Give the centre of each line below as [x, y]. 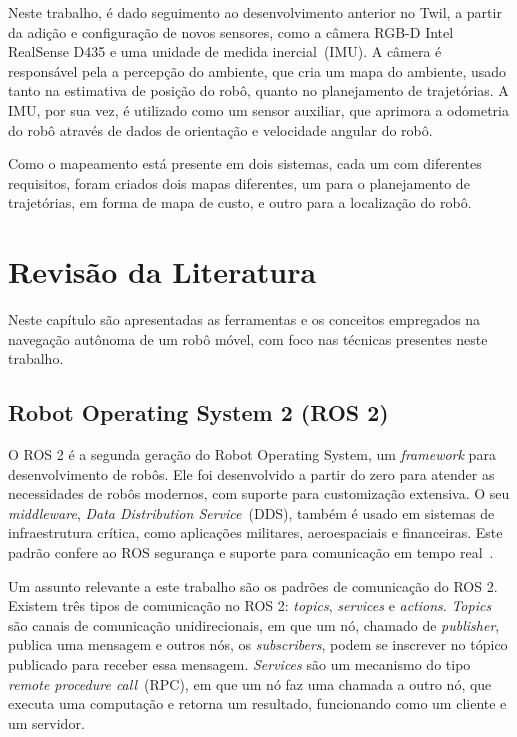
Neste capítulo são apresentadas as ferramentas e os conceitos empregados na [244, 319]
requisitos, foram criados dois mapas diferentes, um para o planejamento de [239, 182]
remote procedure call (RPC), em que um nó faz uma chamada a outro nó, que [250, 683]
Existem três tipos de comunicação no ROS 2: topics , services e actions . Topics [250, 605]
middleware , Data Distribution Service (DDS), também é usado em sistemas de [251, 512]
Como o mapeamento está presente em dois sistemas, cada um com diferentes [245, 163]
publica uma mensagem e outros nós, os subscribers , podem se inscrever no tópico [258, 644]
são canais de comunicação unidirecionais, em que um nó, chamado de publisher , [254, 624]
